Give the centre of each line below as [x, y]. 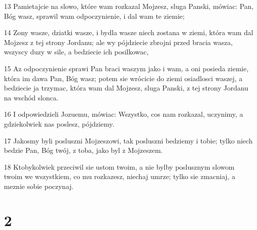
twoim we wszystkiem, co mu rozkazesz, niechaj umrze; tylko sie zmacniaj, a [120, 176]
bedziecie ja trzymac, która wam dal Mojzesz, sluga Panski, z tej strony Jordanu [126, 88]
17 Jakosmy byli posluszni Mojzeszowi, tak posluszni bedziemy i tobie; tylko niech [128, 140]
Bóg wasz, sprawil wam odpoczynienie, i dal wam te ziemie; [94, 16]
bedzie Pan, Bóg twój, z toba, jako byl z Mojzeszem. [83, 150]
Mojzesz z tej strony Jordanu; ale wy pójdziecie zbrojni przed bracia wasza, [118, 42]
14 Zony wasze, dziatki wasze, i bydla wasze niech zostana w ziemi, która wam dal [129, 32]
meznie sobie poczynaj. [39, 186]
